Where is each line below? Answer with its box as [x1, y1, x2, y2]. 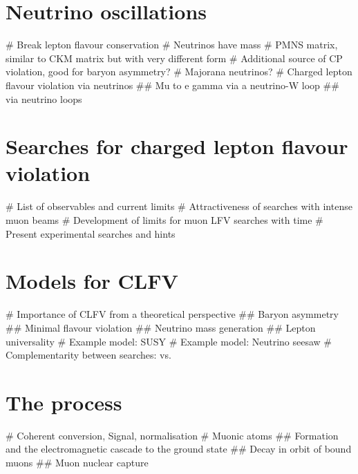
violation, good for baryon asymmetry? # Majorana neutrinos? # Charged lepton [6, 64, 352, 79]
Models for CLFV [6, 267, 178, 295]
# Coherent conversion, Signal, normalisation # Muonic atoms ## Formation [6, 428, 339, 442]
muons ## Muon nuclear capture [6, 455, 149, 469]
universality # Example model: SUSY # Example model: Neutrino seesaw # [6, 334, 332, 348]
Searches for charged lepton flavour [6, 132, 348, 160]
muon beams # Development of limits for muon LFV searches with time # [6, 213, 323, 227]
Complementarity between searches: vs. [6, 348, 171, 362]
